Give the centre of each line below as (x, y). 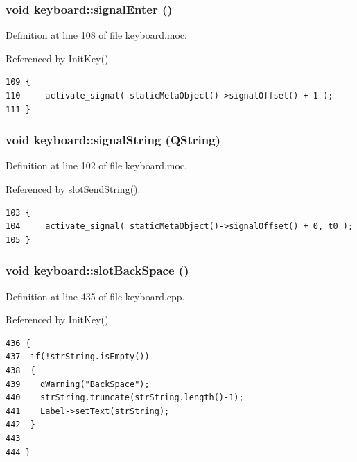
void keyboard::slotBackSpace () (97, 270)
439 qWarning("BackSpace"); (78, 384)
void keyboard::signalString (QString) (113, 140)
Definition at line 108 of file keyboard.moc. (96, 35)
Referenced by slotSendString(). (73, 189)
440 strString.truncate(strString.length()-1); (125, 398)
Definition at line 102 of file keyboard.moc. (96, 165)
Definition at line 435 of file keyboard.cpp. (95, 296)
